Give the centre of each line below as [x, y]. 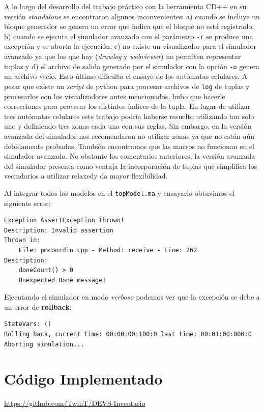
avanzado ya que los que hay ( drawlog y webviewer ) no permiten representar [123, 56]
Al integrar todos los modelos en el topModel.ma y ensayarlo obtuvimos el [119, 193]
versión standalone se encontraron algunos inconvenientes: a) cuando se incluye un [132, 16]
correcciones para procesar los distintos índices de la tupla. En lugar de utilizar [127, 106]
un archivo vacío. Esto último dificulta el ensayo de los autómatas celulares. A [126, 76]
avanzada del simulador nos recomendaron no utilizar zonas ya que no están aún [129, 136]
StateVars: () [28, 324]
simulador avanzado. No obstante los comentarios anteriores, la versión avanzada [130, 156]
